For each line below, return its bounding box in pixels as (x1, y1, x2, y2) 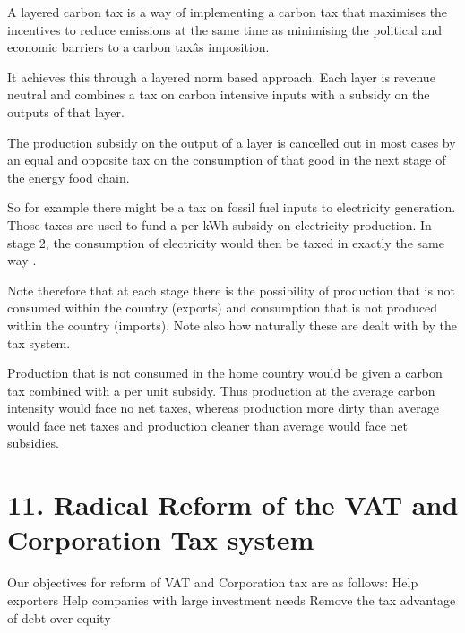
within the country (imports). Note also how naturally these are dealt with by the (7, 315, 458, 334)
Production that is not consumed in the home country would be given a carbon (7, 364, 443, 382)
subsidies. (7, 433, 59, 452)
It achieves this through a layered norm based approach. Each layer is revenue (7, 67, 435, 86)
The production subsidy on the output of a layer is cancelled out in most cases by (7, 133, 456, 151)
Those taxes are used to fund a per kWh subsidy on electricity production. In (7, 215, 432, 234)
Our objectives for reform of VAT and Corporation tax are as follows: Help (7, 573, 418, 592)
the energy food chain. (7, 167, 130, 186)
